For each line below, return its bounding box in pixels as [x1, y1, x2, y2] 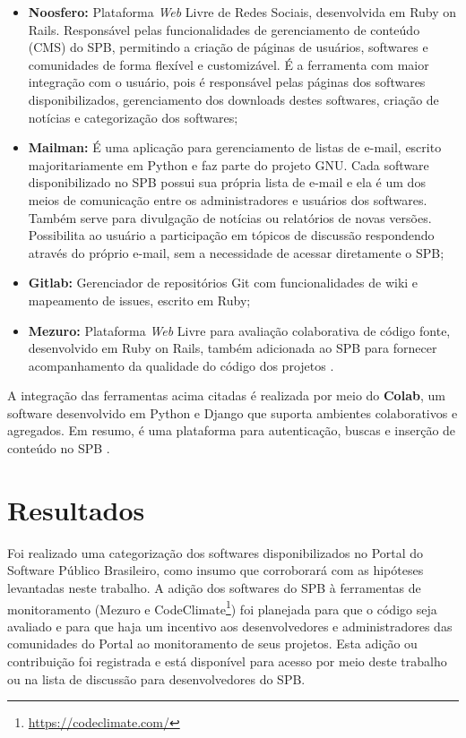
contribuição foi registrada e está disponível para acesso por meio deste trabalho [7, 652, 447, 670]
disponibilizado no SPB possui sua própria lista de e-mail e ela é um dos [28, 173, 426, 192]
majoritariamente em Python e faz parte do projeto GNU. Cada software [28, 155, 429, 174]
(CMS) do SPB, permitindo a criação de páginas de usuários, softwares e [28, 38, 428, 56]
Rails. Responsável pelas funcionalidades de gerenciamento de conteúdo [28, 20, 420, 39]
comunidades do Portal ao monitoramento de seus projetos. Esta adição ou [7, 634, 418, 653]
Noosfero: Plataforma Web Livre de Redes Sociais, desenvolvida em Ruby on [28, 3, 457, 21]
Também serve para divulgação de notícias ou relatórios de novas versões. [28, 208, 432, 227]
